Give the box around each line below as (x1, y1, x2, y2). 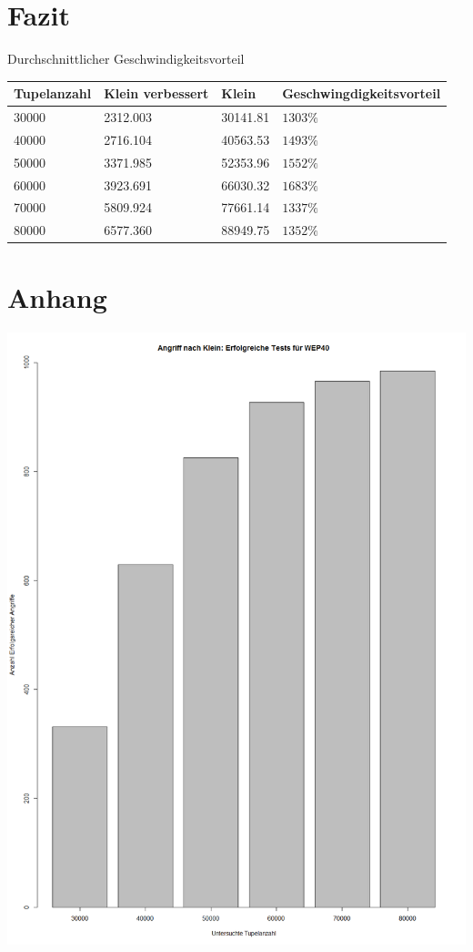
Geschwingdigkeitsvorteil (282, 84, 441, 103)
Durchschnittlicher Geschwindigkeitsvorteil (7, 49, 245, 68)
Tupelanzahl (14, 84, 92, 103)
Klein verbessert (104, 84, 209, 103)
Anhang (7, 278, 107, 315)
